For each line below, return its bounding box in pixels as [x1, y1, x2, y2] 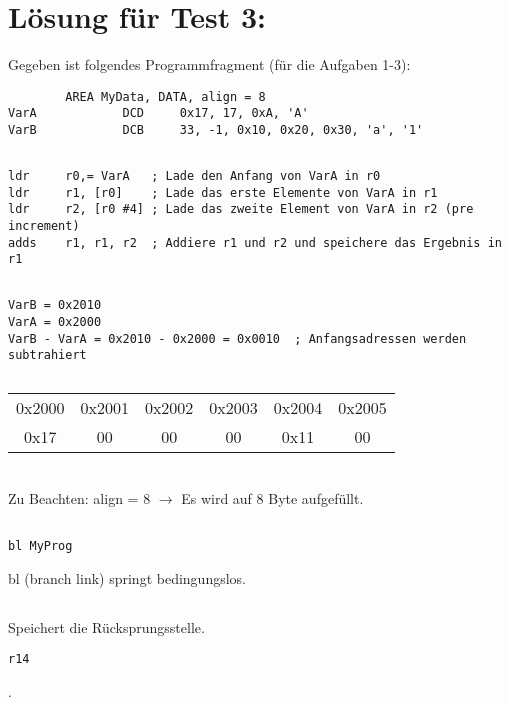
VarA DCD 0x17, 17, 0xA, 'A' [8, 106, 309, 121]
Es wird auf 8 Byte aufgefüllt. [181, 488, 364, 509]
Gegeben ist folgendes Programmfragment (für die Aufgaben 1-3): [8, 54, 411, 75]
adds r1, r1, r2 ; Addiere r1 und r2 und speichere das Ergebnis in [8, 235, 502, 250]
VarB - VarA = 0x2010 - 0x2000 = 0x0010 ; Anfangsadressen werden [8, 331, 467, 346]
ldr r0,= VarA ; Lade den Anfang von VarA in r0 [8, 169, 381, 184]
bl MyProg [8, 539, 73, 553]
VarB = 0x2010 [8, 298, 102, 313]
